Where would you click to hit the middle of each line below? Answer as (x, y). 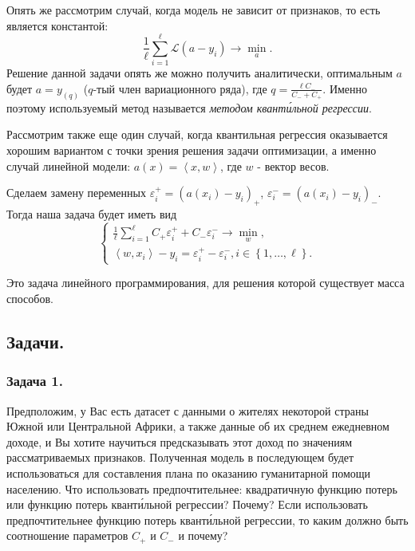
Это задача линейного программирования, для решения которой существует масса (206, 283)
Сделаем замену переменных (76, 193)
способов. (30, 299)
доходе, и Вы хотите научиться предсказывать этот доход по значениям (180, 441)
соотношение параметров (67, 535)
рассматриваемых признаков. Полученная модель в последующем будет (180, 457)
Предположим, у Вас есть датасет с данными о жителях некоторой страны (188, 410)
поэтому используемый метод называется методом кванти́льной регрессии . (189, 107)
